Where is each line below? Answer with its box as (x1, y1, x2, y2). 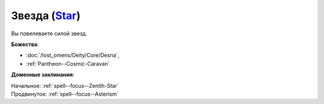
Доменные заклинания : (11, 71, 74, 78)
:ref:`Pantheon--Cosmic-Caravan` (26, 60, 110, 67)
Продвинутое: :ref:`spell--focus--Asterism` (11, 90, 119, 97)
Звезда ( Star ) (11, 9, 81, 22)
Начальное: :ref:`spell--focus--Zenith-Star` (11, 82, 119, 89)
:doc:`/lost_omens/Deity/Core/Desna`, (26, 51, 120, 59)
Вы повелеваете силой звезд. (11, 30, 88, 37)
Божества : (11, 41, 39, 48)
